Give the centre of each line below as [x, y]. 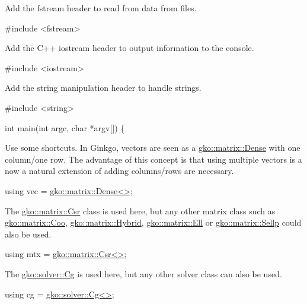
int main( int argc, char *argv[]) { [65, 127]
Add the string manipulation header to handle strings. [103, 88]
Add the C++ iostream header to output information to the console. [129, 48]
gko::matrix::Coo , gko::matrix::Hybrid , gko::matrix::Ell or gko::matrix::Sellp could [153, 222]
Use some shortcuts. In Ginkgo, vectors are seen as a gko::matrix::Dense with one [153, 148]
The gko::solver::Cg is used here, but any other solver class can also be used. [143, 273]
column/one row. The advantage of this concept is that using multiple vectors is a [153, 159]
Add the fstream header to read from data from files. [101, 8]
